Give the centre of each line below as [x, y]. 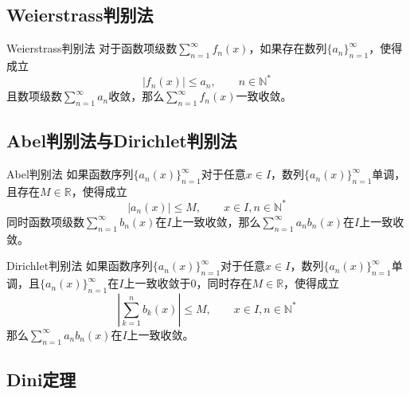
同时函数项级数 [45, 221]
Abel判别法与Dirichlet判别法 [122, 141]
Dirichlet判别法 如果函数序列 [80, 266]
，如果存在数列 [288, 48]
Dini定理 [41, 379]
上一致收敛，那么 [216, 221]
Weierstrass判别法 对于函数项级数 [92, 48]
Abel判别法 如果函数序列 [70, 174]
